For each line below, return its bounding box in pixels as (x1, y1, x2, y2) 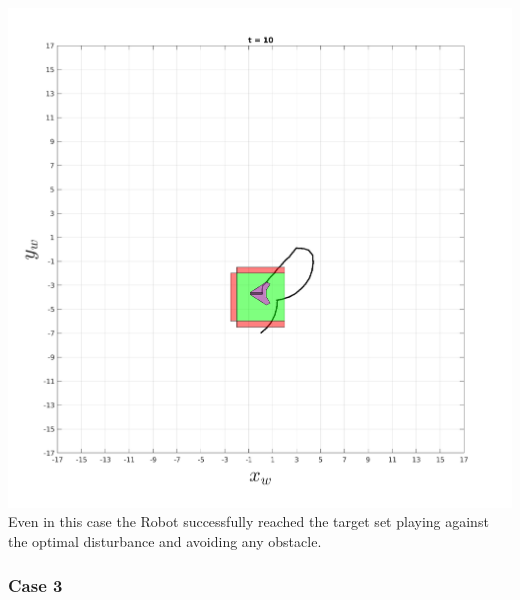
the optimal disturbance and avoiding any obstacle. (8, 530, 322, 551)
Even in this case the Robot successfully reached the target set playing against (8, 511, 489, 532)
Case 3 (8, 573, 63, 598)
